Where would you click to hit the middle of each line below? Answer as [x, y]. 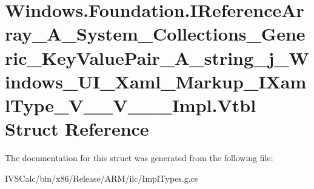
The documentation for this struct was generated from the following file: [139, 158]
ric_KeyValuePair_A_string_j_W [157, 57]
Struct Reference [77, 129]
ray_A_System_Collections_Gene [155, 34]
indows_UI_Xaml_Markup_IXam [156, 81]
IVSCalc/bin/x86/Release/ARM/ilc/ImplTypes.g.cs [102, 178]
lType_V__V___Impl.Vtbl [131, 104]
